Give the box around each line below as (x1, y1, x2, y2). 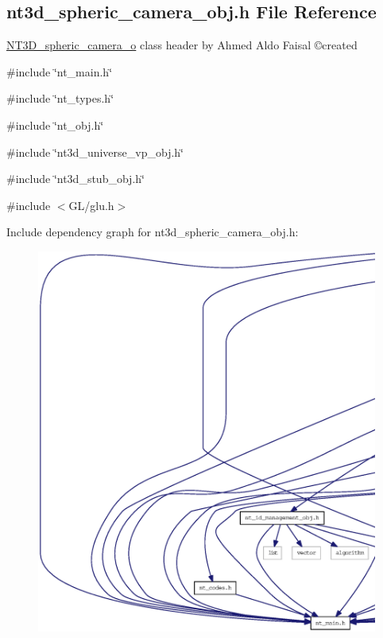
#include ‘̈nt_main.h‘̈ (6, 63, 113, 80)
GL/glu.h (68, 196, 114, 213)
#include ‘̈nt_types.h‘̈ (6, 90, 114, 107)
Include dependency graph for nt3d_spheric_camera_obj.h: (6, 224, 299, 240)
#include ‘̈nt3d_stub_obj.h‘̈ (6, 170, 145, 187)
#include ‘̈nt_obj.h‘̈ (6, 116, 104, 133)
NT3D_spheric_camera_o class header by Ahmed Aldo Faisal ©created (6, 37, 358, 53)
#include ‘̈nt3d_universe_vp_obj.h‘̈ (6, 143, 184, 160)
